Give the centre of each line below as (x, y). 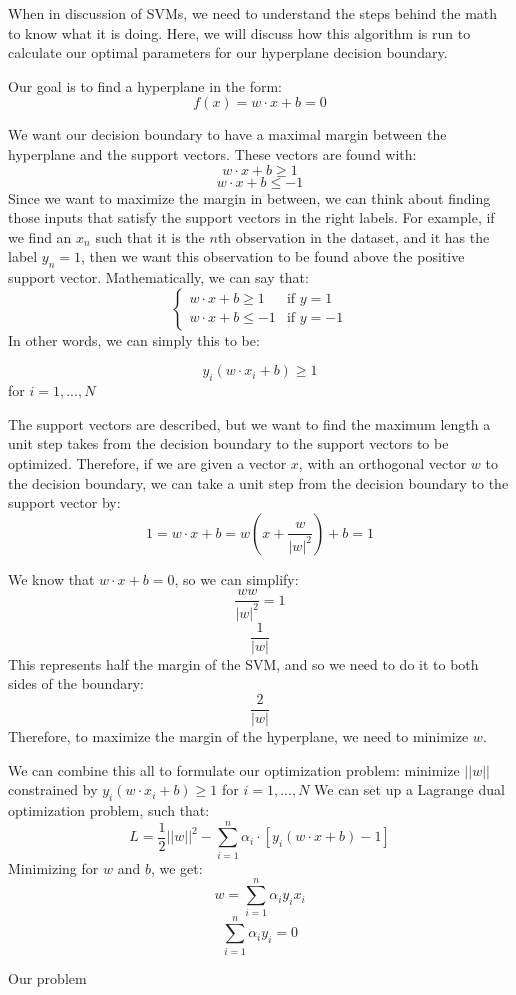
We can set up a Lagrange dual (409, 789)
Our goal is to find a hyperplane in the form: (145, 85)
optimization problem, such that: (109, 809)
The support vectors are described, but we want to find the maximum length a (249, 423)
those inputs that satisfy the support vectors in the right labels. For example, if (251, 217)
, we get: (176, 867)
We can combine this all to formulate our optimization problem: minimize (234, 769)
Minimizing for (53, 867)
